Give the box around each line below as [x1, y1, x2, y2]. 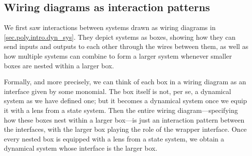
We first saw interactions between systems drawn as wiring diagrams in [4, 22, 216, 32]
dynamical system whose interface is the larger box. [4, 143, 157, 153]
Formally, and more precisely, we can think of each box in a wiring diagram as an [4, 77, 246, 87]
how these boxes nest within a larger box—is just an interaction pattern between [4, 114, 245, 125]
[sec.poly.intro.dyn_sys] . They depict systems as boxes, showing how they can [4, 31, 236, 42]
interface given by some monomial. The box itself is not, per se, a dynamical [4, 86, 231, 96]
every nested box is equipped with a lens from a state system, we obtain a [4, 133, 224, 143]
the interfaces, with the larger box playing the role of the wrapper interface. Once [4, 124, 247, 134]
